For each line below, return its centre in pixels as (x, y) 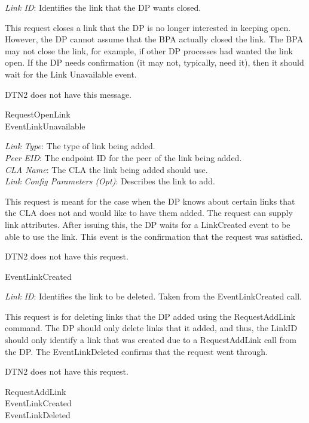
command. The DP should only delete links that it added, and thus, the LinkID (151, 328)
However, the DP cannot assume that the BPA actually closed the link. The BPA (154, 39)
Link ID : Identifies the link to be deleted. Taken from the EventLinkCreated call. (153, 296)
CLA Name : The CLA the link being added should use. (106, 169)
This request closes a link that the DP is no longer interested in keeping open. (148, 27)
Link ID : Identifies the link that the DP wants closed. (103, 7)
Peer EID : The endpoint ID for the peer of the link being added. (123, 157)
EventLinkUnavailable (45, 126)
